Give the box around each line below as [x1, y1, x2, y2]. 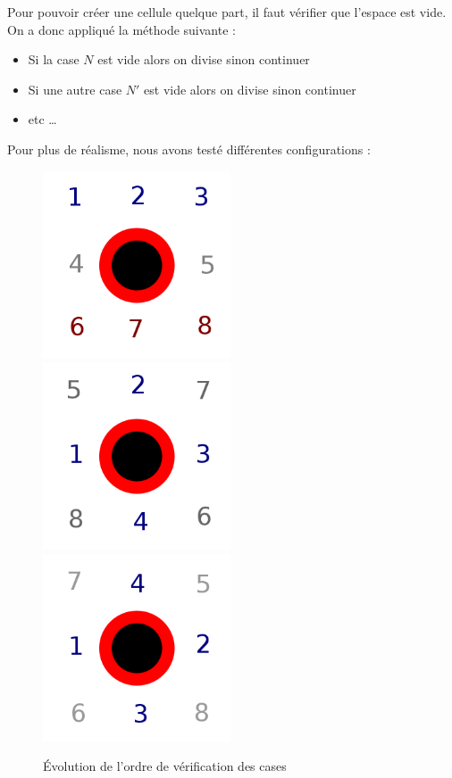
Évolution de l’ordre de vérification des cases [43, 757, 287, 775]
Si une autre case [28, 79, 122, 98]
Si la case [28, 50, 80, 69]
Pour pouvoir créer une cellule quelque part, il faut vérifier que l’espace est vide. [7, 3, 447, 21]
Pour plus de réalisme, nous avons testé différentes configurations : [7, 139, 371, 158]
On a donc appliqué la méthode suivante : [7, 20, 236, 38]
